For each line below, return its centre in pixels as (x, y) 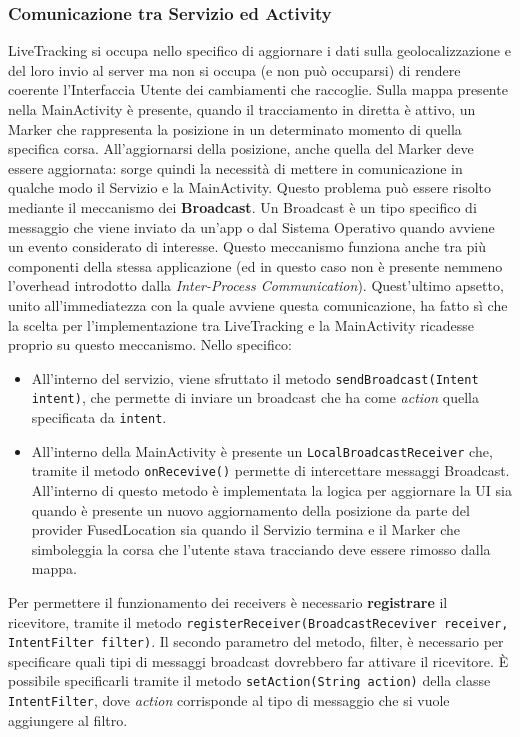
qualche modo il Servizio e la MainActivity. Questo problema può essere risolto (250, 187)
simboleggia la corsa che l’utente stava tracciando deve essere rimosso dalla (261, 548)
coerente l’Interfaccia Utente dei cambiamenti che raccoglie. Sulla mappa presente (258, 89)
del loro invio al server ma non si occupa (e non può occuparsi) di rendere (234, 69)
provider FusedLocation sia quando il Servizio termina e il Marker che (245, 529)
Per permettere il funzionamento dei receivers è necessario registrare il (228, 601)
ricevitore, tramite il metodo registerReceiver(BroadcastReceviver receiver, (258, 621)
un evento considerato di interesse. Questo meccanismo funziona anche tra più (247, 246)
